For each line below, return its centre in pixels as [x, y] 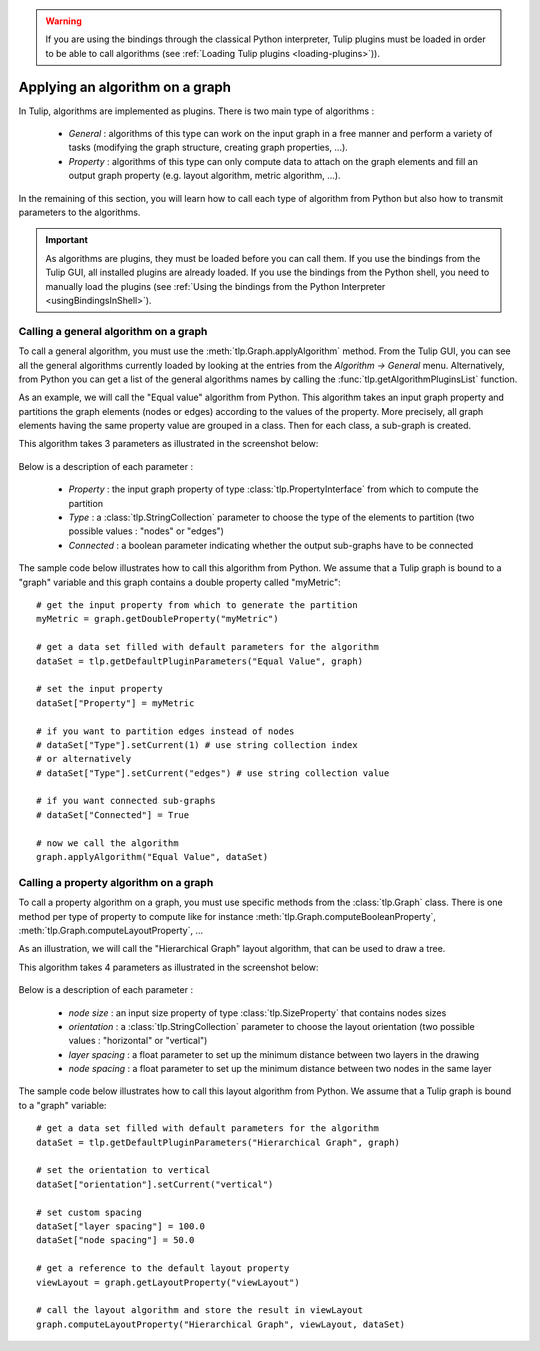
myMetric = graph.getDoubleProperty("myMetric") [157, 619]
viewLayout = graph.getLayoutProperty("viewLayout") [168, 1282]
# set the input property [100, 689]
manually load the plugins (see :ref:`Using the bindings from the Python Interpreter [215, 286]
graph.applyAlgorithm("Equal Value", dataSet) [152, 857]
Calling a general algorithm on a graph [113, 331]
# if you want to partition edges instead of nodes [165, 731]
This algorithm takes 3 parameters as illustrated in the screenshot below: [168, 444]
